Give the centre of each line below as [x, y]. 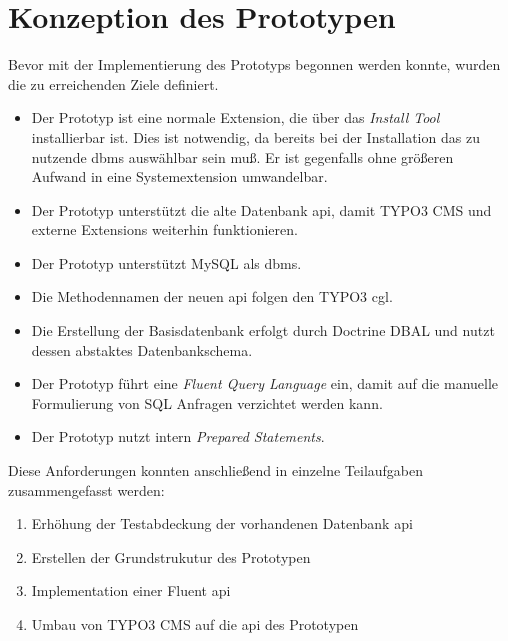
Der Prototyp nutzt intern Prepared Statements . [178, 436]
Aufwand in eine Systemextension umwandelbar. [179, 176]
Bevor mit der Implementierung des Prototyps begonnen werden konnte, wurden [254, 64]
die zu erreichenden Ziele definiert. [113, 83]
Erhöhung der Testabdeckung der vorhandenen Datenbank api [222, 523]
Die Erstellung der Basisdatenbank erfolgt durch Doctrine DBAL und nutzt [263, 330]
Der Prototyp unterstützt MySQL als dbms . [166, 262]
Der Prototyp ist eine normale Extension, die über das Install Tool [235, 117]
